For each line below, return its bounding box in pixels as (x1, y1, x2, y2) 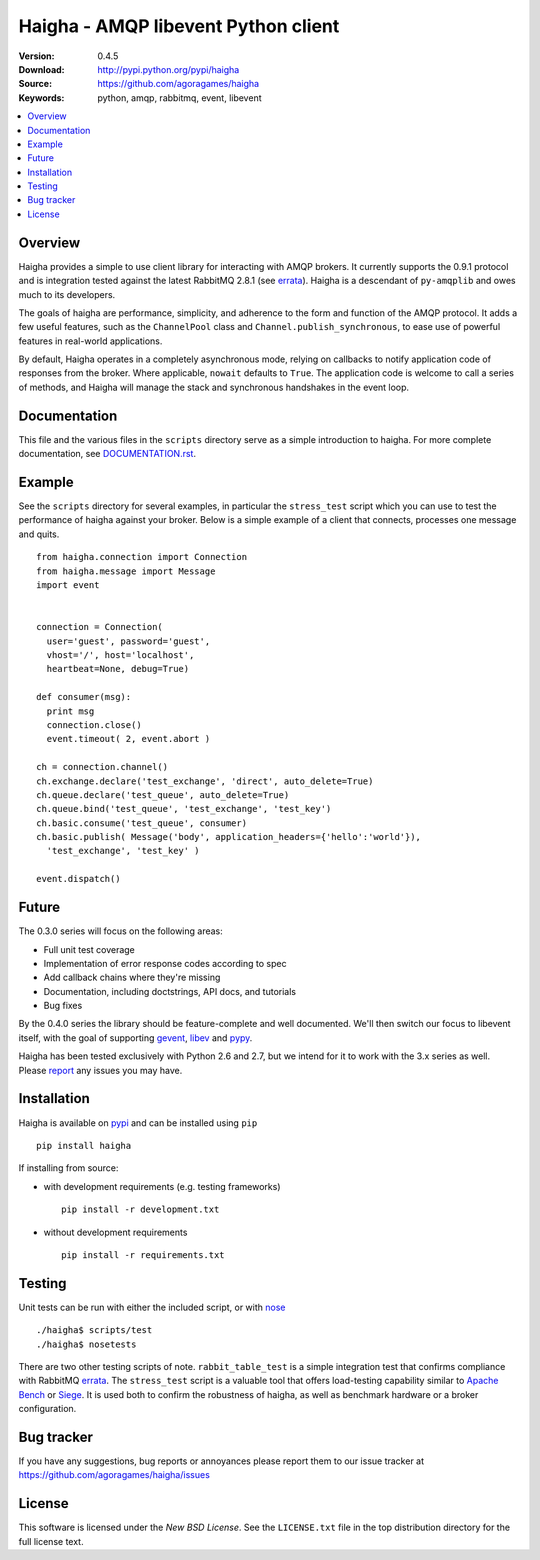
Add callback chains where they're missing (43, 971, 221, 984)
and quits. (18, 528, 60, 540)
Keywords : (18, 91, 65, 104)
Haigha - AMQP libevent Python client (18, 15, 340, 37)
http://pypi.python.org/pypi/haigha (97, 63, 240, 75)
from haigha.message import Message (36, 565, 216, 577)
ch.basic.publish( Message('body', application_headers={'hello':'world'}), (36, 831, 422, 843)
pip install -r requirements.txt (61, 1249, 225, 1260)
